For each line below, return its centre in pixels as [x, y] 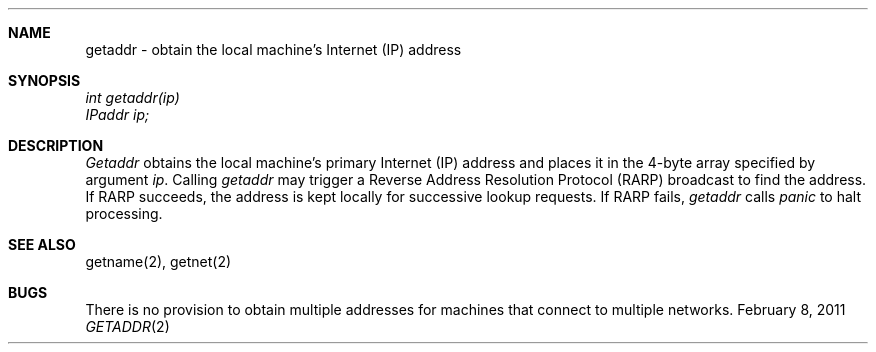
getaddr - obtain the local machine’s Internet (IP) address [273, 49]
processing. [124, 213]
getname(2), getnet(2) [158, 261]
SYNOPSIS [44, 80]
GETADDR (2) [127, 326]
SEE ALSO [42, 244]
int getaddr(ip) [132, 97]
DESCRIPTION [56, 145]
